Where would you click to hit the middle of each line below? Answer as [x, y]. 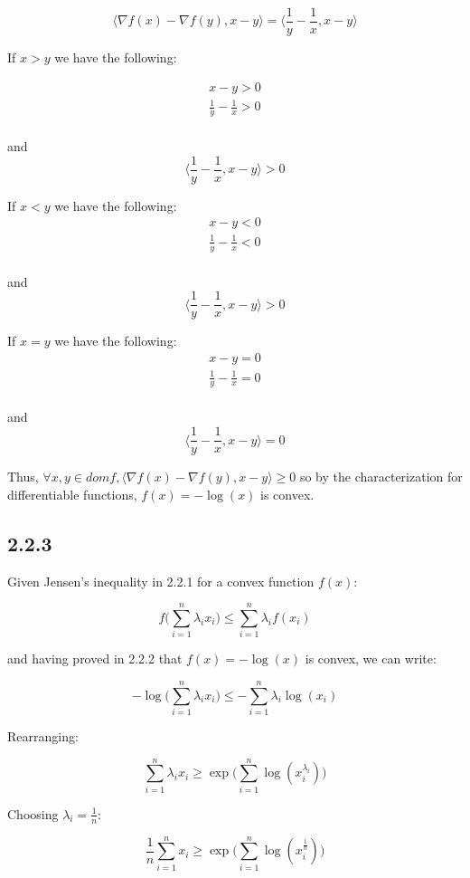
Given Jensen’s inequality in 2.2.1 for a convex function [161, 581]
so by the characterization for [381, 477]
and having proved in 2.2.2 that [95, 658]
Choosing [33, 813]
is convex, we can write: [371, 658]
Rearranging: [43, 735]
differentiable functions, [72, 494]
